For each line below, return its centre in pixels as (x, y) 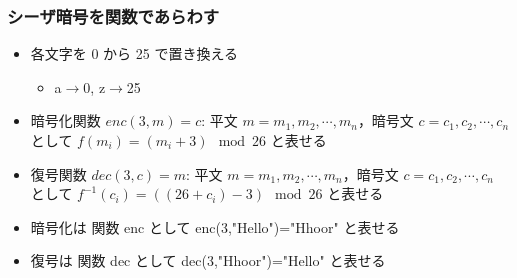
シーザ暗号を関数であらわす (113, 15)
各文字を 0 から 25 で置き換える (134, 53)
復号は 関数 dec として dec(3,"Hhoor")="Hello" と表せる (208, 260)
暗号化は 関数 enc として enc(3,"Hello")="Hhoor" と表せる (215, 226)
